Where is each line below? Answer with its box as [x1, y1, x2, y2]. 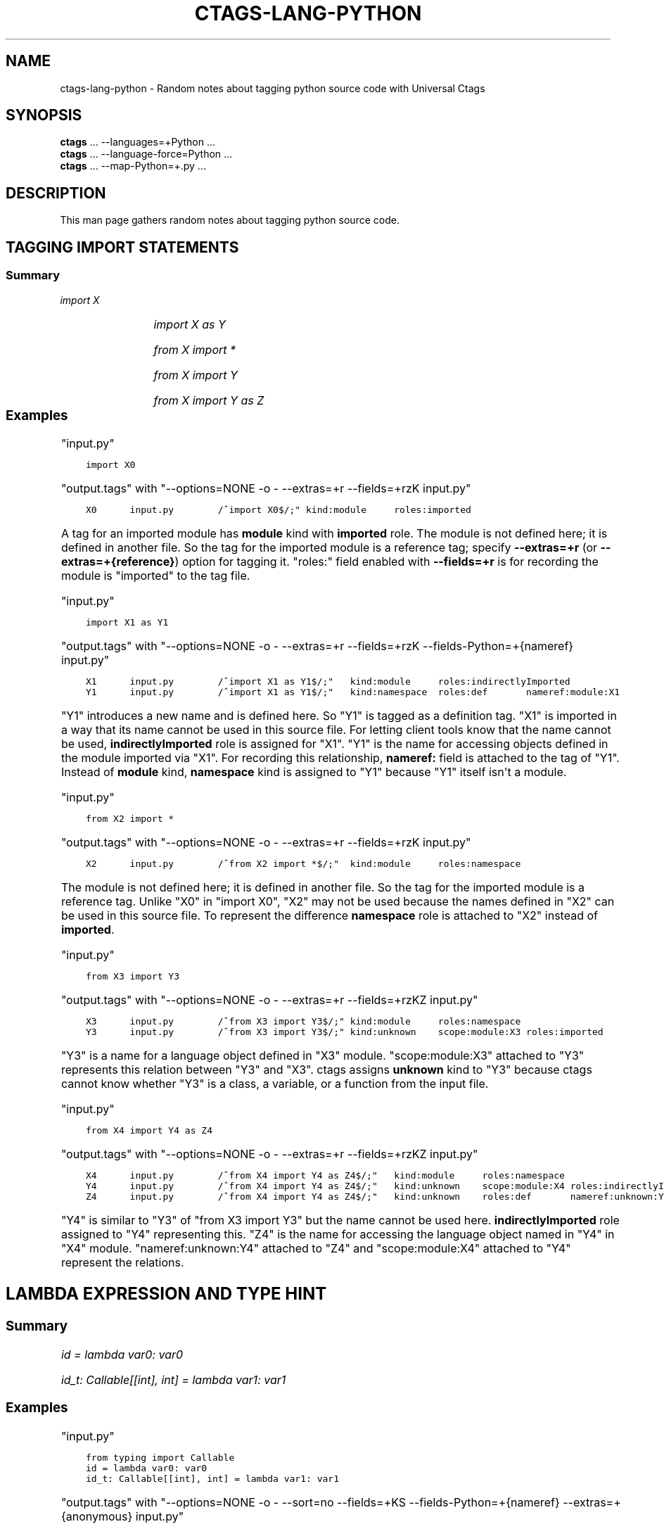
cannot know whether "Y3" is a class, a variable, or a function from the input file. [60, 1077, 489, 1091]
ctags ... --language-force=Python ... [60, 148, 233, 160]
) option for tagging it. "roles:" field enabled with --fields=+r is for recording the [174, 554, 599, 569]
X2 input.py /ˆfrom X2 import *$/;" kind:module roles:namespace [85, 858, 521, 870]
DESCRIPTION [6, 184, 106, 202]
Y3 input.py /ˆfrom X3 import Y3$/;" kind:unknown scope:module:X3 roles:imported [85, 1027, 604, 1038]
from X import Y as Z [153, 393, 264, 407]
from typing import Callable [85, 1452, 235, 1464]
